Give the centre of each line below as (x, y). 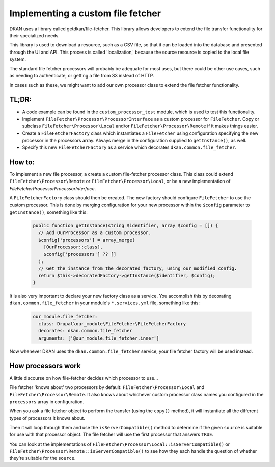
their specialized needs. (34, 35)
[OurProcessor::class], (73, 247)
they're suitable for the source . (43, 458)
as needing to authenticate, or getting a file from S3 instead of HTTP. (82, 75)
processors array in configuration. (47, 401)
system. (18, 59)
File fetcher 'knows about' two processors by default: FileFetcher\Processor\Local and (107, 387)
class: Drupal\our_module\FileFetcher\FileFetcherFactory (112, 323)
